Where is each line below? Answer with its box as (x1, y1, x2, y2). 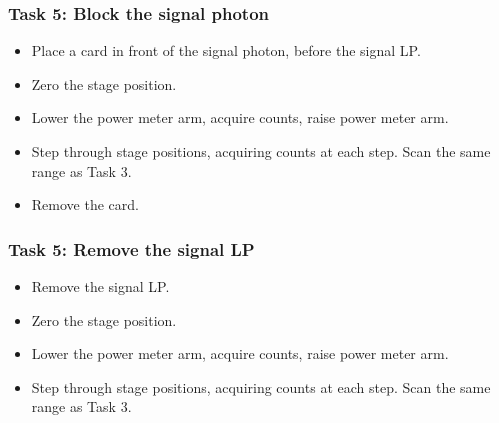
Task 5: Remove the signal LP (8, 236, 255, 261)
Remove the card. (31, 194, 139, 215)
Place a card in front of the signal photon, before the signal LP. (31, 40, 421, 61)
